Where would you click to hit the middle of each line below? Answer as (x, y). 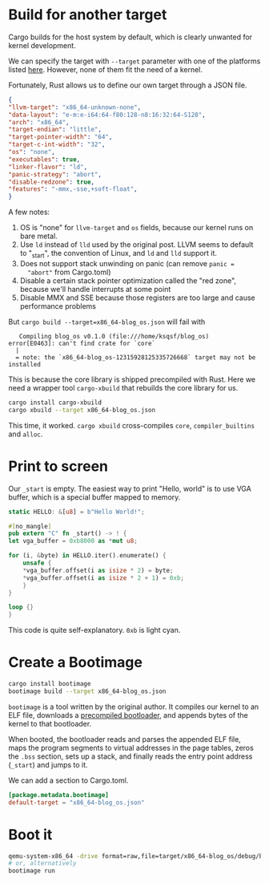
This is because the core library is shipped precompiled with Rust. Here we (132, 379)
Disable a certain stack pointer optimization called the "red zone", (128, 280)
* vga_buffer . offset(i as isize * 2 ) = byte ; (98, 570)
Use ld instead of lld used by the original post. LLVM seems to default (137, 245)
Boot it (30, 834)
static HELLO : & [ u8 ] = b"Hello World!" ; (77, 512)
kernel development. (42, 45)
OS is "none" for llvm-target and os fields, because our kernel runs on (137, 228)
